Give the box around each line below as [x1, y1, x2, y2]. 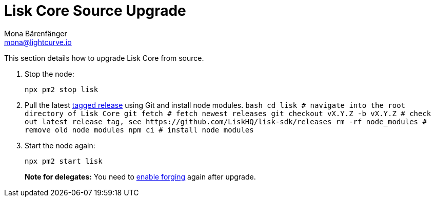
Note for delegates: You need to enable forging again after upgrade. [25, 172, 256, 181]
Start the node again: [25, 141, 95, 150]
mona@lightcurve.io [4, 37, 72, 47]
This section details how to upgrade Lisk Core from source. [4, 53, 204, 62]
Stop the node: [25, 69, 74, 78]
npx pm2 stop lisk [25, 85, 98, 94]
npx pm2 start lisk [25, 157, 103, 165]
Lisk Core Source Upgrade [4, 2, 186, 19]
